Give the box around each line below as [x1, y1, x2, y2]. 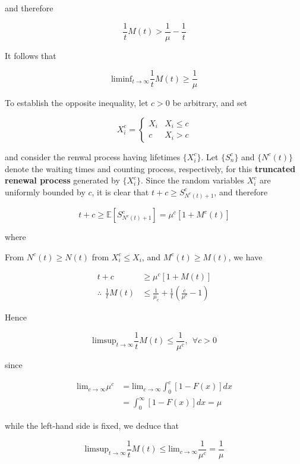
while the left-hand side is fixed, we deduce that [5, 419, 179, 432]
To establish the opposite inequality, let [5, 96, 149, 109]
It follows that [5, 49, 56, 61]
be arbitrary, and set [172, 96, 248, 109]
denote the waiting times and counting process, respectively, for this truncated [5, 162, 296, 175]
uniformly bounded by [5, 185, 86, 198]
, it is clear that [91, 185, 149, 198]
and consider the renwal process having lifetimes [5, 150, 181, 163]
